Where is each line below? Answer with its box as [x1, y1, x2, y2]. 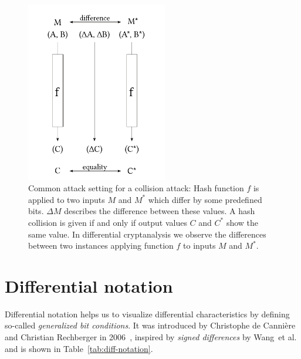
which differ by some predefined [148, 193, 262, 205]
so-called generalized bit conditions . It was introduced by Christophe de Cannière [5, 319, 296, 331]
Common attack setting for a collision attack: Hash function [28, 182, 244, 194]
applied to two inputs [28, 193, 105, 205]
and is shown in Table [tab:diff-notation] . [5, 342, 153, 354]
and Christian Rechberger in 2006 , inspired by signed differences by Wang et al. [5, 331, 297, 343]
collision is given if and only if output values [28, 216, 187, 228]
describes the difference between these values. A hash [64, 205, 255, 217]
